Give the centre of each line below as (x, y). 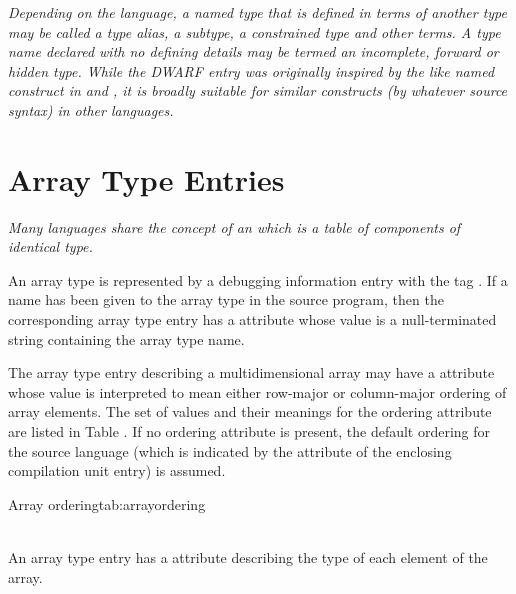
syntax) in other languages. (91, 109)
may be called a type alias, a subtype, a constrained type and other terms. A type (254, 31)
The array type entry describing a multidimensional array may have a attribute (251, 372)
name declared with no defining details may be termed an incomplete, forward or (253, 51)
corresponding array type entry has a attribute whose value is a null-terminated (252, 319)
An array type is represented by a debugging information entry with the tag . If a (258, 279)
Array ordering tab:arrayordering (107, 503)
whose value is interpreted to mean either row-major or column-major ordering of (257, 391)
